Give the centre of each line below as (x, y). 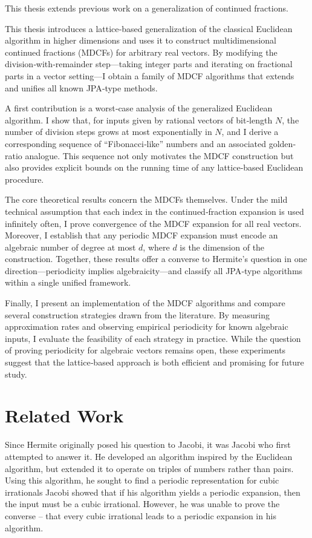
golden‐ (282, 143)
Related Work (64, 415)
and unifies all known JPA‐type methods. (81, 87)
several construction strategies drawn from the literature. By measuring (137, 314)
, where (156, 247)
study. (16, 374)
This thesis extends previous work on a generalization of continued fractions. (147, 8)
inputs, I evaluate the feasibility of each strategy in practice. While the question (153, 338)
